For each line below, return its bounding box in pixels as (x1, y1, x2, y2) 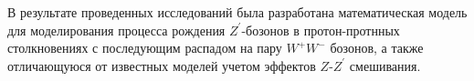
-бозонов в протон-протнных (241, 20, 400, 39)
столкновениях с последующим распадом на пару (7, 38, 282, 57)
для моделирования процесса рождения (7, 20, 226, 39)
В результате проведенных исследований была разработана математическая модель (7, 3, 468, 21)
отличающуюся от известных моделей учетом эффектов (7, 56, 316, 75)
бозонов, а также (330, 38, 424, 57)
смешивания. (349, 56, 421, 75)
